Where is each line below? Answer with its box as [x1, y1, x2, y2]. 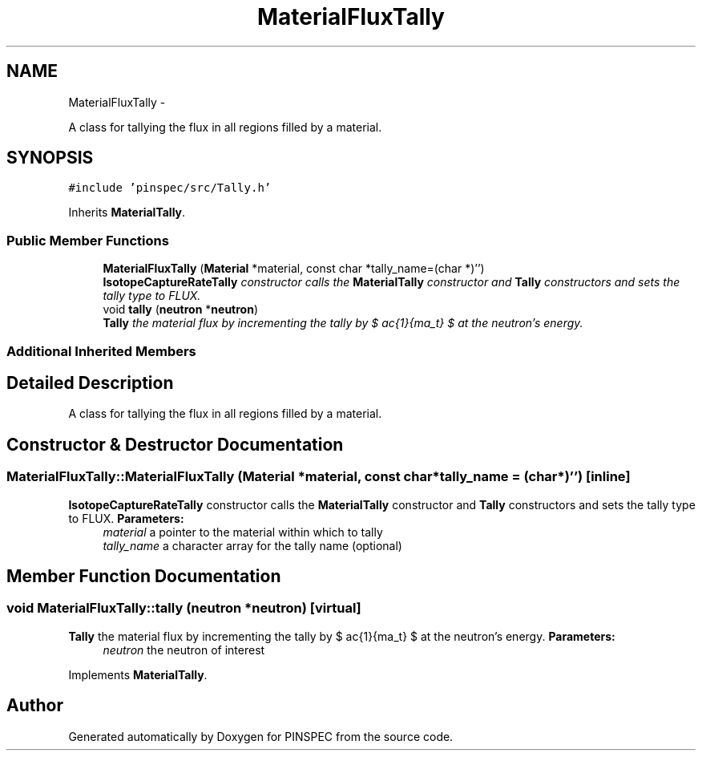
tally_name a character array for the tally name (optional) [103, 538, 402, 553]
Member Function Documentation [6, 566, 281, 587]
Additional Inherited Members [6, 342, 196, 359]
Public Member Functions [6, 232, 169, 249]
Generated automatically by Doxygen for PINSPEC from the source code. [68, 729, 454, 743]
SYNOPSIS [6, 148, 94, 168]
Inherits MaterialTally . [68, 205, 186, 220]
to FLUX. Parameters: [68, 511, 184, 525]
